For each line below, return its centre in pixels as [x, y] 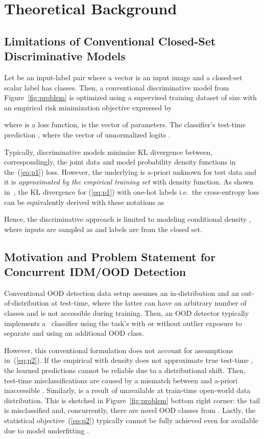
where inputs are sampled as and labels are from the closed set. [103, 229]
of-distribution [27, 303]
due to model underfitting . [47, 430]
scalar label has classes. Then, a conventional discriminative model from [117, 87]
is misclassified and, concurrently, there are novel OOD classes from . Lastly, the [130, 410]
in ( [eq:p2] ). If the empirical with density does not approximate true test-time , [129, 360]
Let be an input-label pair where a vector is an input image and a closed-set [123, 77]
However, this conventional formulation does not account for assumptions [119, 350]
